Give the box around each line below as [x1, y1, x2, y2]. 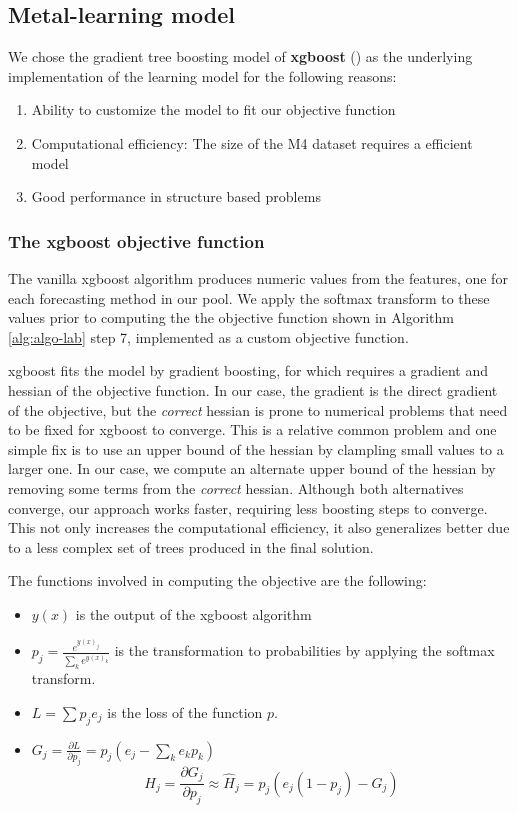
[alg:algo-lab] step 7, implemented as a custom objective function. [8, 326, 409, 347]
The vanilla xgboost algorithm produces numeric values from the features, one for [8, 267, 508, 288]
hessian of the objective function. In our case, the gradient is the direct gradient [8, 379, 498, 400]
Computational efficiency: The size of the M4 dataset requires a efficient [31, 132, 473, 153]
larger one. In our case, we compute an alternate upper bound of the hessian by [8, 458, 496, 479]
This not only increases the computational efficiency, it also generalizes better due [8, 517, 510, 538]
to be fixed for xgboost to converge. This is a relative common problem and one [8, 419, 497, 440]
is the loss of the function [107, 701, 263, 722]
